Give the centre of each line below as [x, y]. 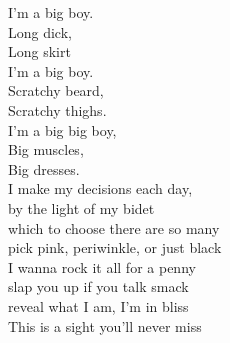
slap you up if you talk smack [98, 286]
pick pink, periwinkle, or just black [115, 247]
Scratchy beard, [56, 90]
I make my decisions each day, [100, 188]
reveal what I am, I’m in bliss [98, 305]
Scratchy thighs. [57, 109]
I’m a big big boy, [62, 129]
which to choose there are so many [114, 227]
